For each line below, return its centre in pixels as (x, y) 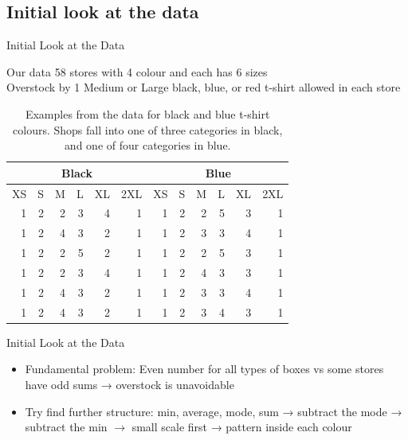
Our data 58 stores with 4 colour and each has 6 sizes (137, 71)
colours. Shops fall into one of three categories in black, (148, 129)
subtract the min (66, 427)
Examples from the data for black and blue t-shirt (147, 113)
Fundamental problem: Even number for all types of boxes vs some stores (204, 369)
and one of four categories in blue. (147, 145)
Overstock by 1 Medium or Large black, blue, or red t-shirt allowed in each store (204, 87)
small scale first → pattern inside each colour (242, 427)
